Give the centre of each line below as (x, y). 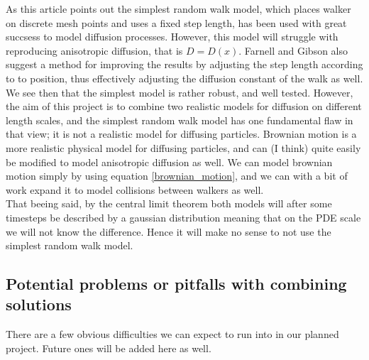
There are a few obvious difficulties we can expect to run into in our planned (172, 334)
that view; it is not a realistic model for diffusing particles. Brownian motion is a (181, 134)
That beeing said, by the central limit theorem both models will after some (169, 203)
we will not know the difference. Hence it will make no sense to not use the (169, 231)
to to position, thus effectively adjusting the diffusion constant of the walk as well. (184, 78)
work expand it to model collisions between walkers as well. (135, 189)
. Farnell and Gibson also (293, 50)
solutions (39, 304)
